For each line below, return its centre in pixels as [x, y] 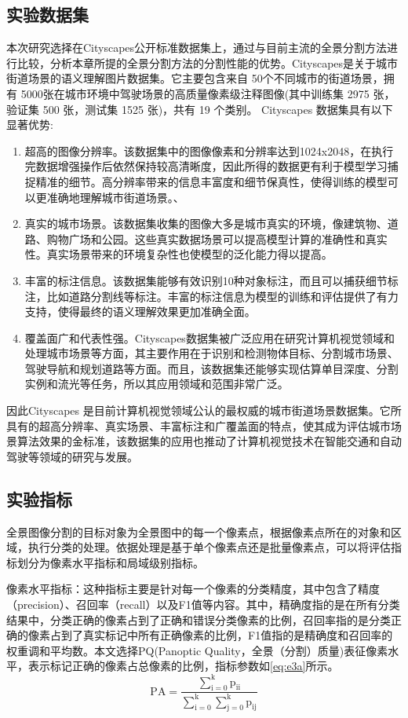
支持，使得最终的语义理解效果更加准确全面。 [140, 311]
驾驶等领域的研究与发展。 [72, 456]
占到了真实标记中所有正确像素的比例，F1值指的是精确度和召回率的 [221, 635]
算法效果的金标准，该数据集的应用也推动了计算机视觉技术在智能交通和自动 [209, 441]
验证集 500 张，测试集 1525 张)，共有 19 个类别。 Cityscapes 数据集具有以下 [200, 109]
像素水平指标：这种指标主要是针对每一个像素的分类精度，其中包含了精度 [193, 589]
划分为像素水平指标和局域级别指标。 [110, 562]
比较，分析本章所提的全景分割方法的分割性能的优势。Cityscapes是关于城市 [208, 62]
